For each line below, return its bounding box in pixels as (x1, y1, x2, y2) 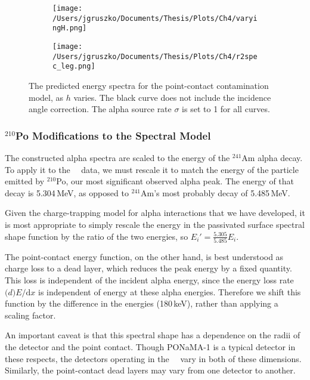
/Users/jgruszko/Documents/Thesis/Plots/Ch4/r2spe (52, 52, 258, 61)
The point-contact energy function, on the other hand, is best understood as (5, 250, 284, 262)
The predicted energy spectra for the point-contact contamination (29, 79, 269, 91)
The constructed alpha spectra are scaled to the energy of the (5, 151, 230, 163)
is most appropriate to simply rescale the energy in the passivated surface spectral (5, 218, 305, 230)
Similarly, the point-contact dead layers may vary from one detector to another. (5, 364, 296, 376)
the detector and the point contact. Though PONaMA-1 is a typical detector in (5, 340, 296, 353)
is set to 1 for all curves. (182, 103, 270, 115)
